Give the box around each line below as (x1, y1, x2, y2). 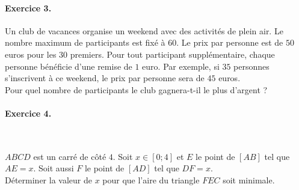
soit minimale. (223, 173, 275, 186)
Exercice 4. (5, 106, 52, 119)
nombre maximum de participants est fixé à (5, 36, 165, 49)
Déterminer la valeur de (5, 173, 92, 186)
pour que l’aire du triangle (102, 173, 200, 186)
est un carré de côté (33, 150, 106, 162)
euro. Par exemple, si (142, 60, 220, 72)
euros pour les (5, 47, 57, 60)
